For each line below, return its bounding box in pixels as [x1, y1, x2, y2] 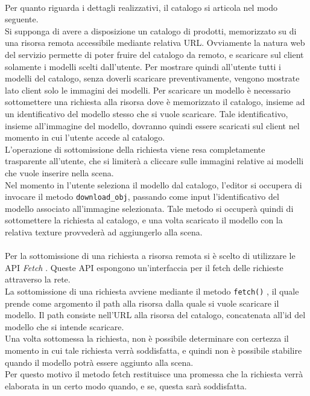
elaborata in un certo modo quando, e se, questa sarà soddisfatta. [5, 379, 247, 392]
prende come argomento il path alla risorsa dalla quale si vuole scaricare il [5, 296, 279, 309]
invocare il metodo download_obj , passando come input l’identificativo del [5, 190, 279, 203]
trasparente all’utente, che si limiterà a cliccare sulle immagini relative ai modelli [5, 155, 304, 167]
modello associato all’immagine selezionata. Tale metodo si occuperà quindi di [5, 202, 294, 214]
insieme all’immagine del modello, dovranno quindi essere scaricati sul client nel [5, 119, 300, 132]
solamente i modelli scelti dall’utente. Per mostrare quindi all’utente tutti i [5, 60, 281, 72]
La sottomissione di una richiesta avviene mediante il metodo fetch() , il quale [5, 284, 299, 297]
